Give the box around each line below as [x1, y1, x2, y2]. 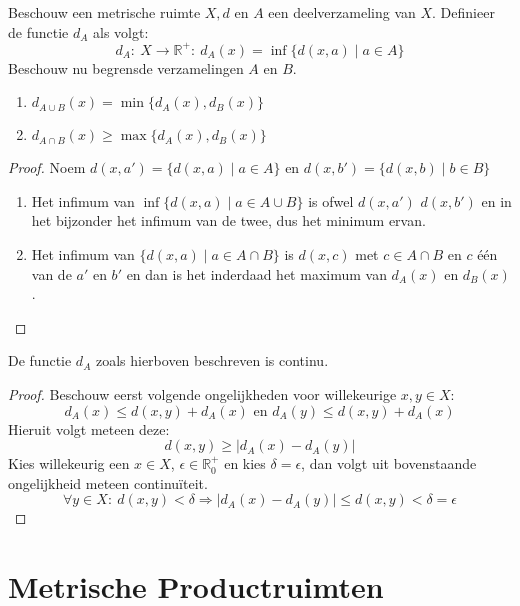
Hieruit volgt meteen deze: [8, 418, 170, 439]
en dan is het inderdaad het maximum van [126, 263, 387, 284]
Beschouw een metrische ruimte [8, 2, 201, 22]
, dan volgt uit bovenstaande [301, 453, 477, 474]
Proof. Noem [8, 157, 86, 178]
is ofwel [308, 190, 354, 211]
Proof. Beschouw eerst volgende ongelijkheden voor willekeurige [8, 384, 397, 405]
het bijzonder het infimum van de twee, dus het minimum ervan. [31, 210, 426, 231]
